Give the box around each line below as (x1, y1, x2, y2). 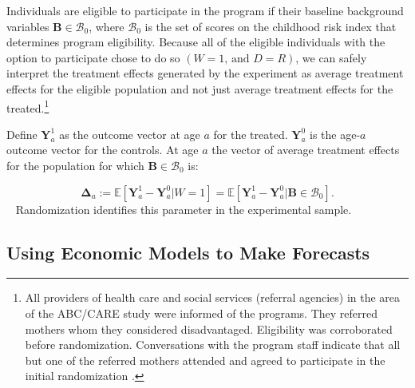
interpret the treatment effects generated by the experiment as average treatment (6, 65, 404, 81)
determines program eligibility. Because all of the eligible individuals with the (6, 34, 385, 50)
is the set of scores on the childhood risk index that (144, 18, 397, 34)
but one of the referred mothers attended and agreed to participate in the (25, 351, 385, 368)
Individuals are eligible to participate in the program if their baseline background (6, 2, 404, 18)
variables (6, 18, 49, 34)
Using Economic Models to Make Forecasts (6, 240, 370, 264)
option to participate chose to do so (6, 49, 180, 65)
